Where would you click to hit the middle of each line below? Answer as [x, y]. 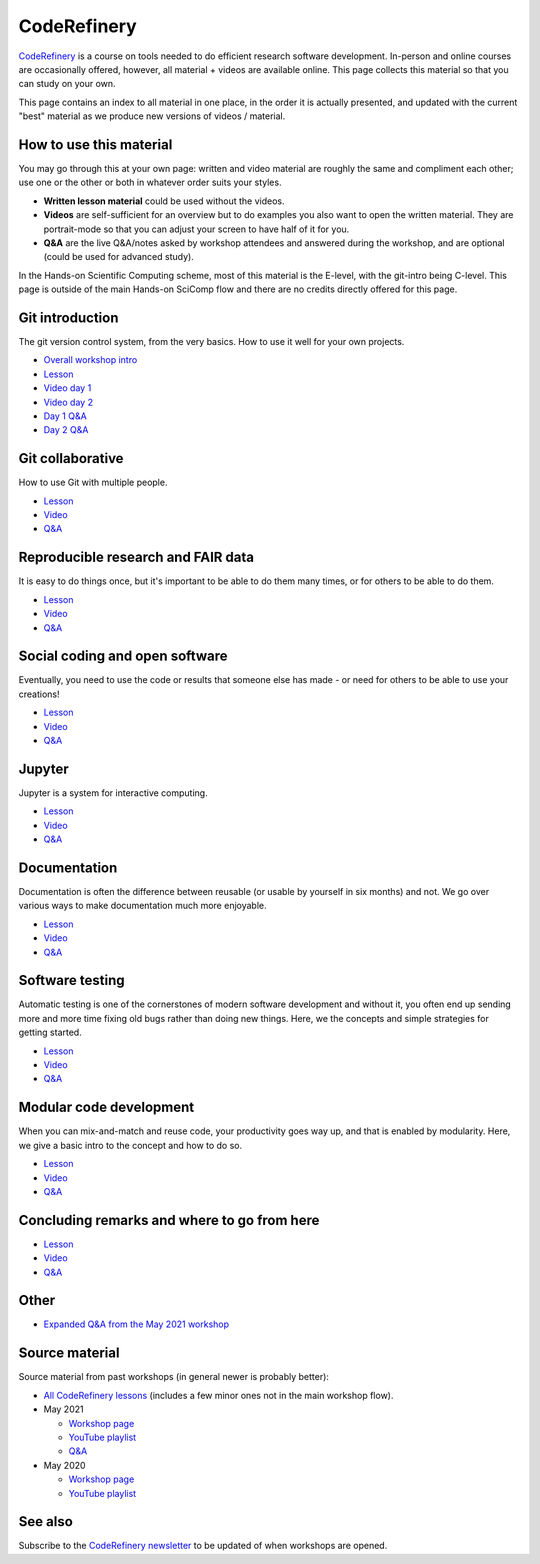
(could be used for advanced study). [118, 257]
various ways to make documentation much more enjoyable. [142, 906]
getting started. [50, 1032]
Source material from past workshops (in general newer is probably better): [174, 1377]
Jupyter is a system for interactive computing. [113, 792]
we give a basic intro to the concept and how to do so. [130, 1145]
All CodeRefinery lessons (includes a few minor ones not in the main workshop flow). [218, 1395]
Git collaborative [71, 458]
